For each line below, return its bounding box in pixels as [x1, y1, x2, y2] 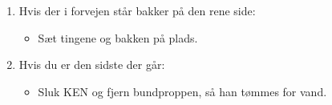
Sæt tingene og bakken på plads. [38, 29, 198, 46]
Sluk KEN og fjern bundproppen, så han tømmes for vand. [38, 83, 327, 99]
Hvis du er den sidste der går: [18, 56, 165, 73]
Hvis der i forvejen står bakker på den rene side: [18, 2, 256, 18]
